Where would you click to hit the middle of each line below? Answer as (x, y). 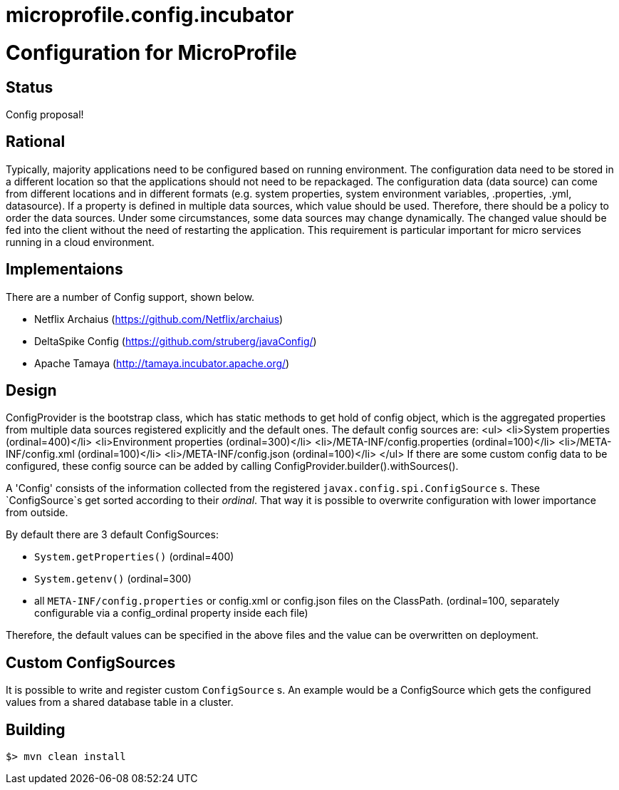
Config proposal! (45, 114)
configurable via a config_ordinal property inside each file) (171, 613)
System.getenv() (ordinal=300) (113, 579)
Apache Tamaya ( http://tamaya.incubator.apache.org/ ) (162, 363)
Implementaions (64, 270)
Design (31, 391)
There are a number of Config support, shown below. (130, 297)
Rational (36, 142)
